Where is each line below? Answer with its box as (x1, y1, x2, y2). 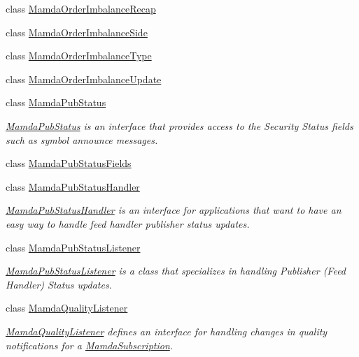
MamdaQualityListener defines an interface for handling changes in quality (6, 323, 328, 338)
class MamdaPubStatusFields (6, 156, 132, 170)
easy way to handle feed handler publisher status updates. (6, 216, 250, 231)
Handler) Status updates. (6, 277, 112, 291)
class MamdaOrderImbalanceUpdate (6, 71, 162, 86)
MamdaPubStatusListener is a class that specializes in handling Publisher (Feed (6, 263, 346, 278)
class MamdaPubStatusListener (6, 240, 141, 254)
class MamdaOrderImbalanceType (6, 48, 152, 63)
